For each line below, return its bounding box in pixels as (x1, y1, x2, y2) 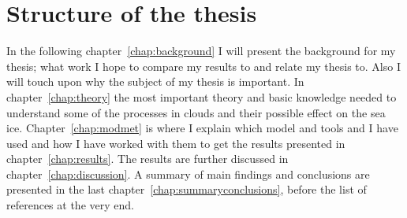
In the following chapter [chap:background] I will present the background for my (6, 42, 396, 59)
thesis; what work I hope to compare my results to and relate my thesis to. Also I (6, 57, 401, 74)
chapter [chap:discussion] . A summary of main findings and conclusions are (6, 165, 370, 182)
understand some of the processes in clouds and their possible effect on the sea (6, 104, 386, 120)
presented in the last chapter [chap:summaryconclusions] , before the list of (6, 181, 367, 198)
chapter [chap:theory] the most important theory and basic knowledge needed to (6, 88, 397, 105)
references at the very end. (6, 197, 134, 213)
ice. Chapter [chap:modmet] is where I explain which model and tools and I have (6, 120, 398, 136)
